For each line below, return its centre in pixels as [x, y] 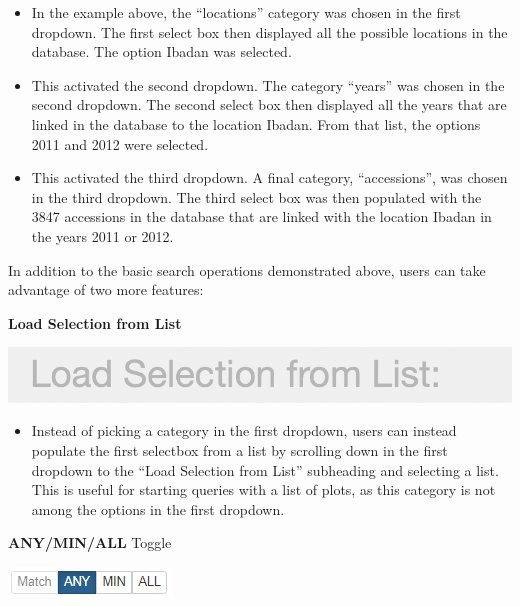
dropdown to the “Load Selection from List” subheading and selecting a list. [265, 469]
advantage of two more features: [106, 289]
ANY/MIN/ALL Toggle [90, 542]
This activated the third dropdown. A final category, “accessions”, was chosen [269, 177]
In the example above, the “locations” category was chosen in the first [246, 12]
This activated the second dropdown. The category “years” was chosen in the [268, 84]
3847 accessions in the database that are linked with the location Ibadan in [261, 216]
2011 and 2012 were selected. [120, 143]
